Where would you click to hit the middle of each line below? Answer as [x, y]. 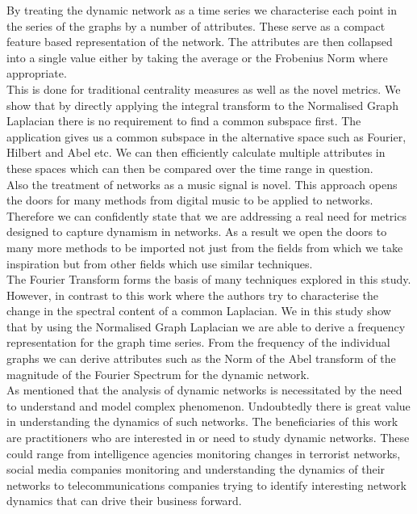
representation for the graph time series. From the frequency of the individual [198, 342]
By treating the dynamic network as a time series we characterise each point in [202, 10]
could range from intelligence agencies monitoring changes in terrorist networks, [204, 453]
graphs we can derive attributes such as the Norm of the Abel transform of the [201, 358]
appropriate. [37, 73]
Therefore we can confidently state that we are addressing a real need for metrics [206, 215]
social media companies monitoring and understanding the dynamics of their [196, 469]
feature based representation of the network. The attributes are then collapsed [200, 42]
